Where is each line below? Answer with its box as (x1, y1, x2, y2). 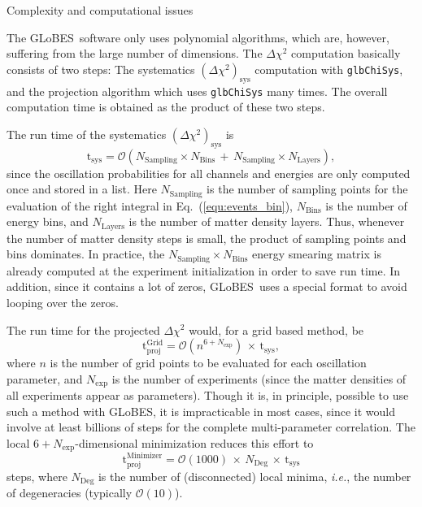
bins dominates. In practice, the (7, 245, 165, 262)
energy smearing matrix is (252, 245, 381, 262)
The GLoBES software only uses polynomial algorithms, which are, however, (7, 28, 389, 45)
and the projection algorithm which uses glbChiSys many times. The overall (7, 82, 388, 99)
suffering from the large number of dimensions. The (7, 45, 263, 62)
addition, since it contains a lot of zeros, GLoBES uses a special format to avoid (7, 278, 407, 295)
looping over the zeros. (7, 293, 119, 310)
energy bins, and (7, 213, 89, 230)
